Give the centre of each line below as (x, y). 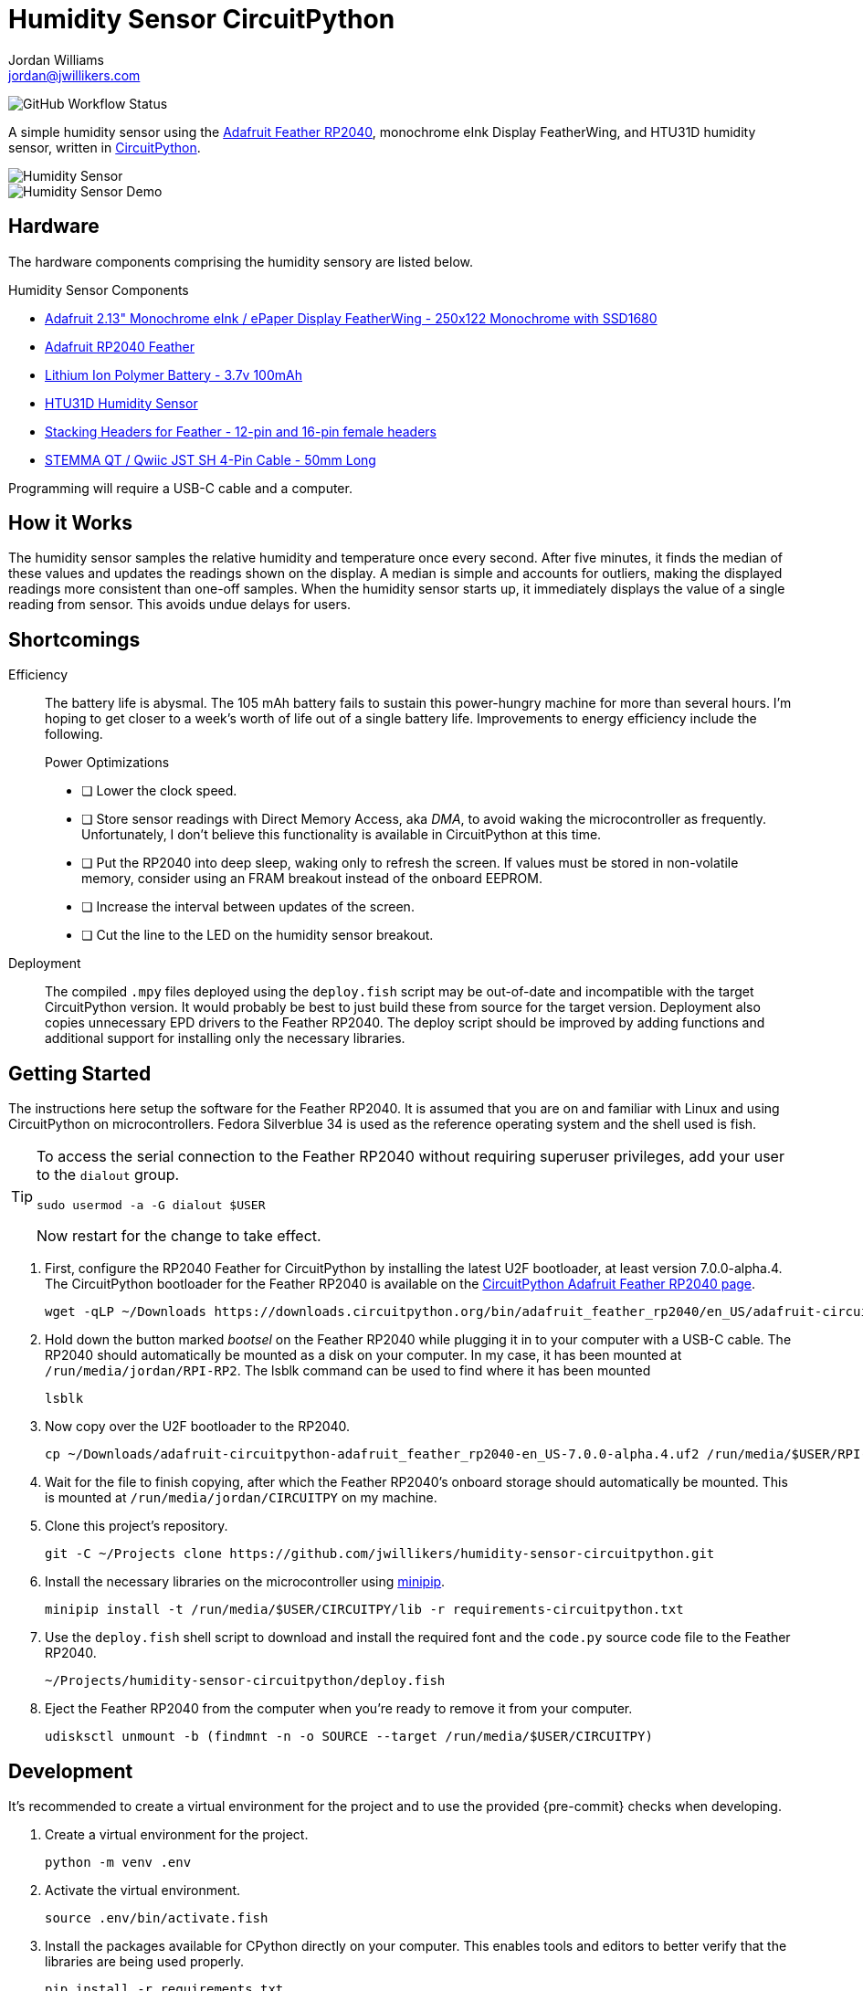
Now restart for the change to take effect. (179, 1236)
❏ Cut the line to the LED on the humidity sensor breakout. (258, 935)
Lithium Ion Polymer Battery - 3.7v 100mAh (174, 374)
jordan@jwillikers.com (74, 75)
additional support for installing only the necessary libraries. (225, 1038)
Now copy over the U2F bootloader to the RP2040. (198, 1427)
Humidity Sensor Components (99, 290)
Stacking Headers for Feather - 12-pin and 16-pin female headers (241, 431)
